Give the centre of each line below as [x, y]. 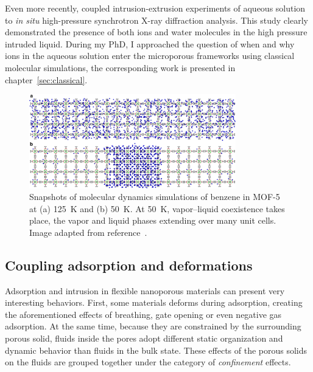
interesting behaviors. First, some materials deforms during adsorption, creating [154, 302]
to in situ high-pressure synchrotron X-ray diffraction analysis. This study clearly [156, 20]
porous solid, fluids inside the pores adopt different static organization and [144, 338]
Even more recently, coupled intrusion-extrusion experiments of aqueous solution [155, 8]
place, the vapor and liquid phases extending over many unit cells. [153, 220]
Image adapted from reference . [88, 232]
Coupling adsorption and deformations [129, 265]
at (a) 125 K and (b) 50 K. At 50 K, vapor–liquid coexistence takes [157, 208]
